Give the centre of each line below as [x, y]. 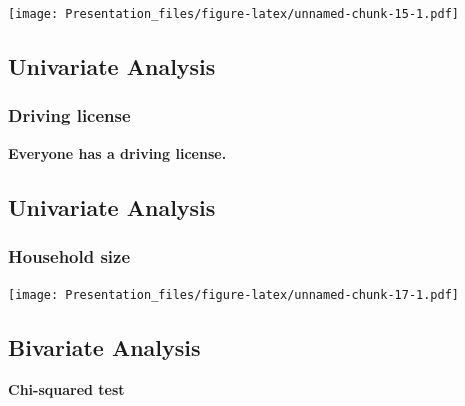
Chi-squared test [66, 389]
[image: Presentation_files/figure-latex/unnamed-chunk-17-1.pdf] [234, 295]
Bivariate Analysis [104, 347]
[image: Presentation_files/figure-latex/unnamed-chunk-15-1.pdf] [234, 14]
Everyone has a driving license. [117, 152]
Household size [69, 255]
